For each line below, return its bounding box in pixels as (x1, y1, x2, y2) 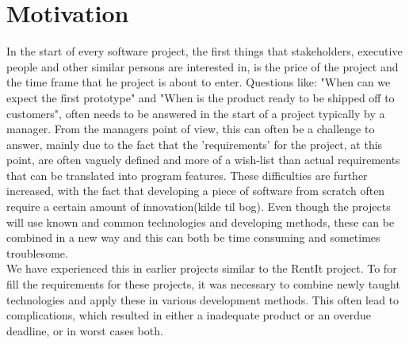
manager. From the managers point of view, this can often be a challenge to (6, 120, 375, 137)
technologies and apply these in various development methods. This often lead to (6, 291, 399, 308)
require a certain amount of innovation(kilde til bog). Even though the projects (6, 198, 391, 215)
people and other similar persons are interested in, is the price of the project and (6, 58, 399, 75)
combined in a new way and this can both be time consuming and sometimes (6, 229, 380, 246)
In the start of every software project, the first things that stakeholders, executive (6, 43, 403, 59)
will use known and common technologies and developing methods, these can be (6, 213, 395, 230)
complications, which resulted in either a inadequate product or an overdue (6, 307, 372, 323)
